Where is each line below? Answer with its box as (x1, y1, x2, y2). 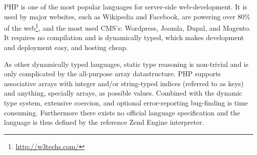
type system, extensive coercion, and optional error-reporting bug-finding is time (4, 98, 248, 107)
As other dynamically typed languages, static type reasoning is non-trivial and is (4, 58, 249, 69)
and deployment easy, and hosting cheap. (4, 42, 128, 52)
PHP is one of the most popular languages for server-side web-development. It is (4, 1, 248, 11)
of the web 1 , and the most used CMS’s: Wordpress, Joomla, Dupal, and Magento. (4, 21, 251, 33)
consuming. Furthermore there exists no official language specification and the (4, 107, 240, 117)
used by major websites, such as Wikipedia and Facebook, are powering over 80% (4, 11, 251, 21)
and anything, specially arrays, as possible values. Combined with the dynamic (4, 88, 243, 98)
